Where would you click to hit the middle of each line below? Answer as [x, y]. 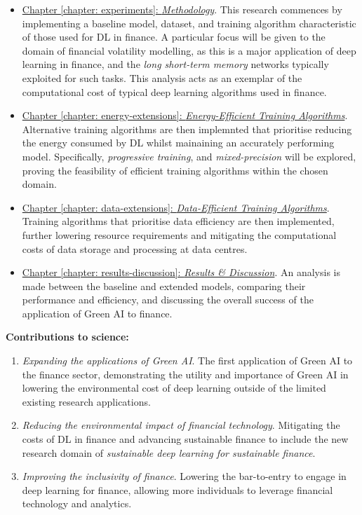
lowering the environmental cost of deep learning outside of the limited [174, 388]
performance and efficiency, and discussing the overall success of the [168, 300]
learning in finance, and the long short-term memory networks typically [175, 64]
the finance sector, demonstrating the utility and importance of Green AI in [185, 374]
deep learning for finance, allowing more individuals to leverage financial [177, 489]
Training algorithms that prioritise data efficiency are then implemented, [178, 221]
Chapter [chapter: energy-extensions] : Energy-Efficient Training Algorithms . [185, 115]
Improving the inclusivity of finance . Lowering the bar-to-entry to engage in [184, 476]
